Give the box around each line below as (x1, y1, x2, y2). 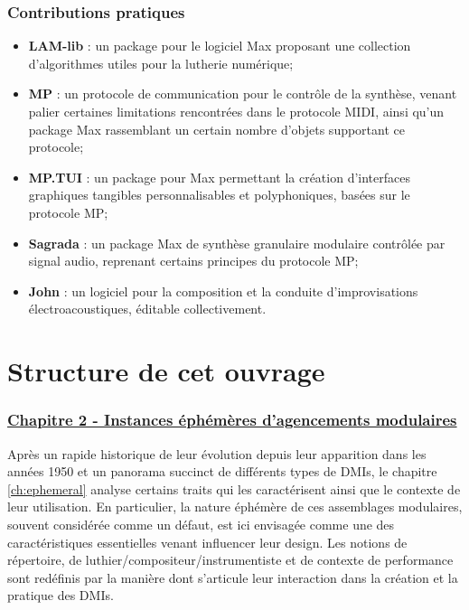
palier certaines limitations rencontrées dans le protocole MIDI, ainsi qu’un (28, 102, 445, 120)
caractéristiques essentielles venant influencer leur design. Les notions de (7, 532, 408, 551)
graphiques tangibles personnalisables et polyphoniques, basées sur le (28, 185, 410, 204)
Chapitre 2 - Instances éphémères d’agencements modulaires (7, 408, 457, 431)
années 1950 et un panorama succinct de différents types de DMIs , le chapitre (7, 462, 437, 481)
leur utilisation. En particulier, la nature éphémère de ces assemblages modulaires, (7, 497, 463, 516)
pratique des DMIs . (7, 586, 114, 605)
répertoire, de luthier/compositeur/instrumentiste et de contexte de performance (7, 550, 454, 569)
